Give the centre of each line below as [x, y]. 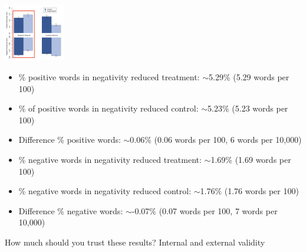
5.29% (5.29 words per [249, 77]
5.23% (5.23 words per [248, 108]
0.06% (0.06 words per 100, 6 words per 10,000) [216, 140]
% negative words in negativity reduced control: [105, 191]
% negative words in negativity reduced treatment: [110, 160]
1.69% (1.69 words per [251, 160]
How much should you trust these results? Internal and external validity [135, 242]
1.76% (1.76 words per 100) [249, 191]
